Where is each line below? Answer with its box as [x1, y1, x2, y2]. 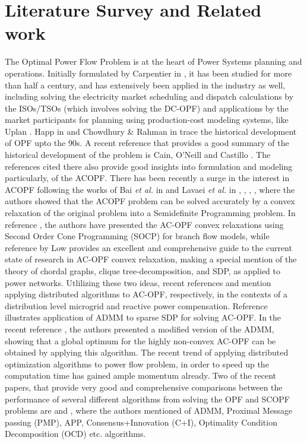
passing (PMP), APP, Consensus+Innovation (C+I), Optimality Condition [5, 416, 277, 428]
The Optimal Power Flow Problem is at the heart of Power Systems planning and [5, 55, 302, 68]
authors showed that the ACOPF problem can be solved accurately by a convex [5, 195, 295, 207]
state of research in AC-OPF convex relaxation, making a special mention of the [5, 253, 297, 265]
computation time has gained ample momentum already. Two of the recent [5, 369, 277, 382]
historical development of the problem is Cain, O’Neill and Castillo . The [5, 148, 271, 161]
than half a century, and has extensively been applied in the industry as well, [5, 78, 286, 91]
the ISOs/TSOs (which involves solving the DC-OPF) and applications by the [5, 102, 289, 114]
